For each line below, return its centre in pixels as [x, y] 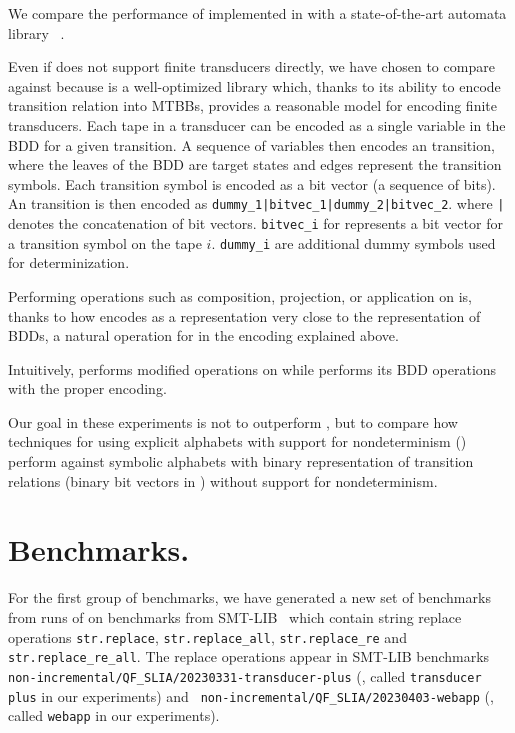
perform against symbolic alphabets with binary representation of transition [241, 461]
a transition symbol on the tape [105, 242]
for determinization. [69, 262]
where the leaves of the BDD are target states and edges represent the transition [255, 164]
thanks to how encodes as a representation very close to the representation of [244, 315]
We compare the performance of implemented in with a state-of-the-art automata [257, 13]
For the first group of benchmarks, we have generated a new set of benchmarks [249, 597]
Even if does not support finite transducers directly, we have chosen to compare [251, 66]
